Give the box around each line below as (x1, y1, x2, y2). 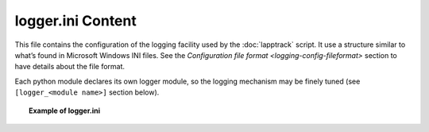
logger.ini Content (14, 12, 137, 29)
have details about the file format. (14, 62, 126, 72)
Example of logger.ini (29, 106, 101, 115)
